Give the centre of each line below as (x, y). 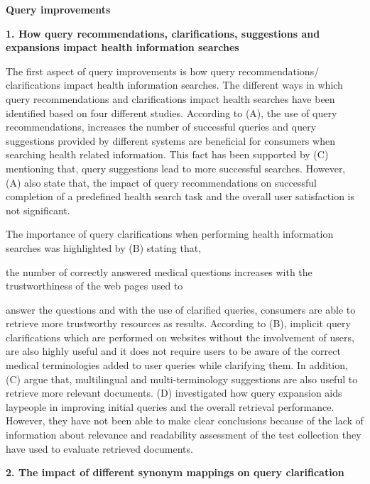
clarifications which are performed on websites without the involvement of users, (180, 337)
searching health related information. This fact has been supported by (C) (167, 154)
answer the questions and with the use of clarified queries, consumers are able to (181, 309)
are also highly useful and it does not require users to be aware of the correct (173, 351)
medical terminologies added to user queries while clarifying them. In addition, (177, 365)
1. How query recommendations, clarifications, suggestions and (163, 33)
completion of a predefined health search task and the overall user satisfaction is (180, 196)
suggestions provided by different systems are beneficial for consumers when (170, 140)
